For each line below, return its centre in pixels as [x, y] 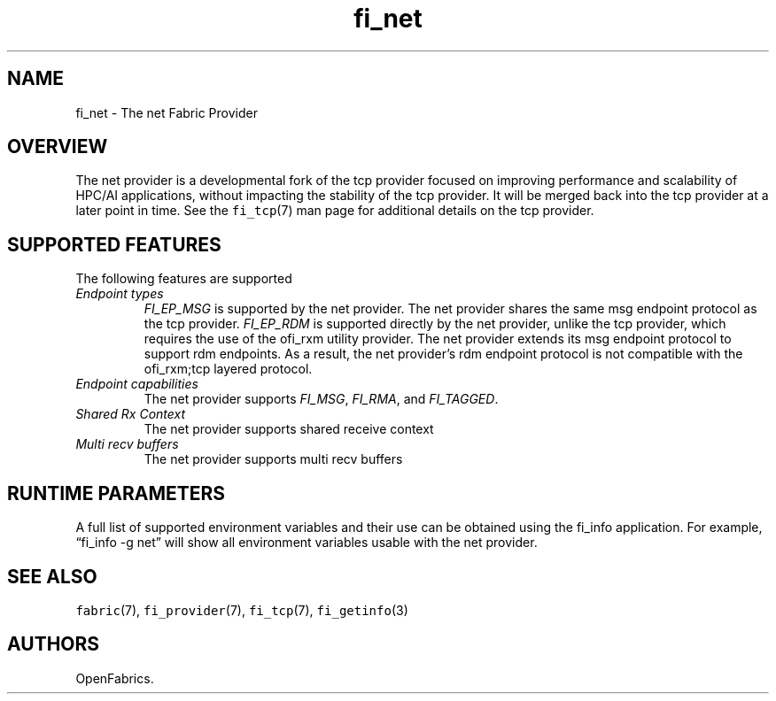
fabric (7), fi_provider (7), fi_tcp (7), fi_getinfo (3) [242, 610]
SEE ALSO [52, 576]
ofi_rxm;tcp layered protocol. [228, 369]
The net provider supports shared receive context [289, 429]
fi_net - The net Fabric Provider [167, 112]
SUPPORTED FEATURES [114, 244]
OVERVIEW [58, 147]
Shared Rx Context [131, 414]
